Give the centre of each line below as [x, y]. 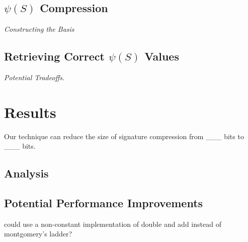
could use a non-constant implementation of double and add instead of [113, 224]
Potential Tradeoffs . [34, 77]
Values [162, 56]
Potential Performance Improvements [104, 203]
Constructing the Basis [39, 29]
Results [30, 112]
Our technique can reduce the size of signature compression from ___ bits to [124, 136]
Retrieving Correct [54, 56]
